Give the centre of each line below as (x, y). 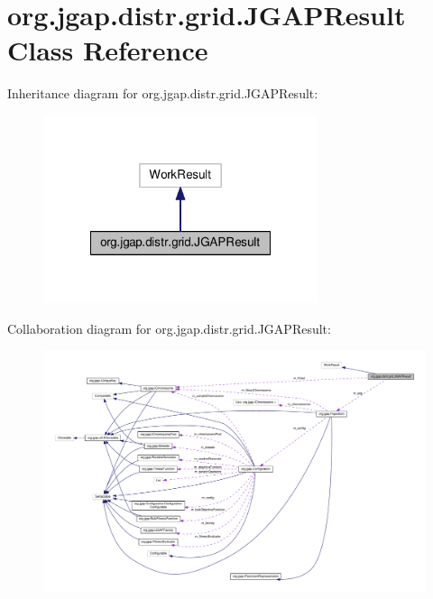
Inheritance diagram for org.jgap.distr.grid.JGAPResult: (163, 93)
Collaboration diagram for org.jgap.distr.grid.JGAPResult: (169, 328)
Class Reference (108, 50)
